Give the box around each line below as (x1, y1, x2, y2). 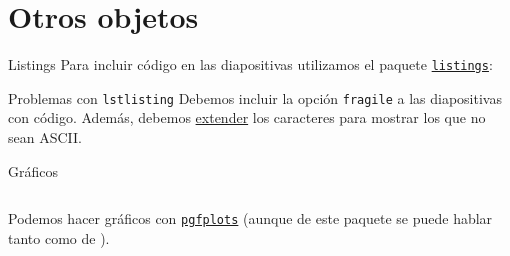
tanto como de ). (8, 227, 110, 248)
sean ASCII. (8, 127, 82, 148)
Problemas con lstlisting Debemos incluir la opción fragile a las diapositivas (8, 87, 502, 108)
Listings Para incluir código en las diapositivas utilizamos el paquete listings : (8, 54, 493, 75)
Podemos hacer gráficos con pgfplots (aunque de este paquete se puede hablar (8, 208, 493, 229)
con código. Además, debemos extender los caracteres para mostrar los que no (8, 107, 486, 128)
